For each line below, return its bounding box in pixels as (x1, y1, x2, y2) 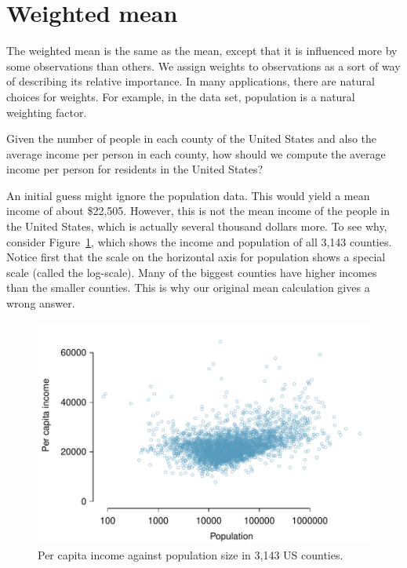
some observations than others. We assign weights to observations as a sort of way (6, 57, 401, 74)
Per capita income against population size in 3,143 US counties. (38, 546, 343, 563)
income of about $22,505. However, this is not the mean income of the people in (6, 202, 390, 219)
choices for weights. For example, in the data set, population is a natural (6, 88, 355, 104)
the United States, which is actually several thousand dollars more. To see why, (6, 218, 387, 235)
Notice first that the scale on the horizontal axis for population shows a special (6, 249, 386, 265)
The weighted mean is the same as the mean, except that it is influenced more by (6, 42, 398, 59)
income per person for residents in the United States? (6, 161, 263, 177)
